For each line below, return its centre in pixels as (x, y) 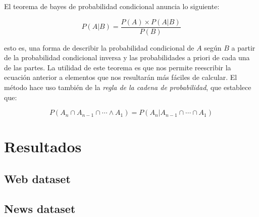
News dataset (40, 208)
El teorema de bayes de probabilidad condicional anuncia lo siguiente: (112, 6)
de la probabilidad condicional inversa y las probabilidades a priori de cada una (127, 57)
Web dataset (37, 178)
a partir (243, 47)
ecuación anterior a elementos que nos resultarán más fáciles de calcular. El (121, 77)
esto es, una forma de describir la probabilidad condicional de (99, 47)
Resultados (43, 146)
